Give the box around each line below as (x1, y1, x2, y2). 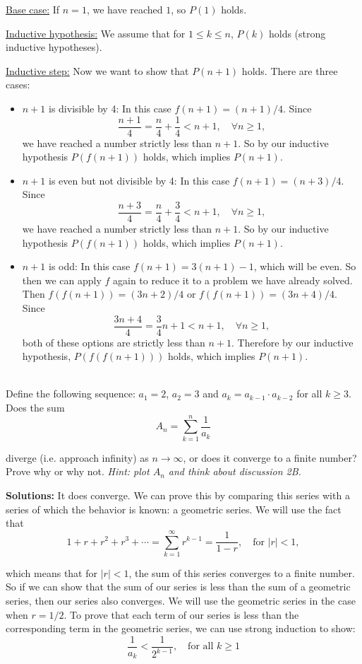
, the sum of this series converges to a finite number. (128, 565, 355, 580)
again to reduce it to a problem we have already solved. (113, 272, 353, 287)
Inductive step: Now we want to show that (6, 63, 189, 78)
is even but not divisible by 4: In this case (48, 173, 230, 187)
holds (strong (268, 25, 326, 40)
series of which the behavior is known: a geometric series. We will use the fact (6, 501, 342, 516)
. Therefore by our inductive (231, 334, 354, 349)
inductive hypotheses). (6, 40, 102, 54)
